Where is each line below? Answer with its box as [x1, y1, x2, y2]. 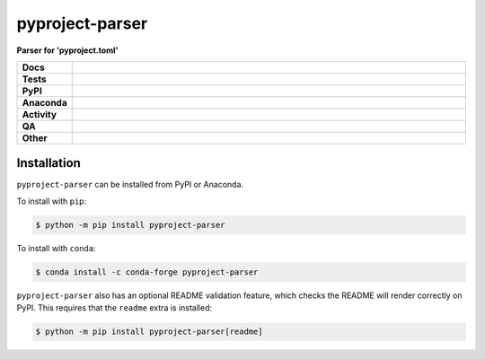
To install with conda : [16, 242, 96, 253]
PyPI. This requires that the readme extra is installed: [16, 302, 213, 313]
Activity [22, 108, 57, 120]
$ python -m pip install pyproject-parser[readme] [35, 327, 264, 337]
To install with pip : [16, 196, 87, 206]
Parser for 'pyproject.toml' [16, 45, 119, 56]
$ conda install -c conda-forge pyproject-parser [35, 267, 259, 277]
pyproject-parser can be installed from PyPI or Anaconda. [16, 179, 244, 190]
